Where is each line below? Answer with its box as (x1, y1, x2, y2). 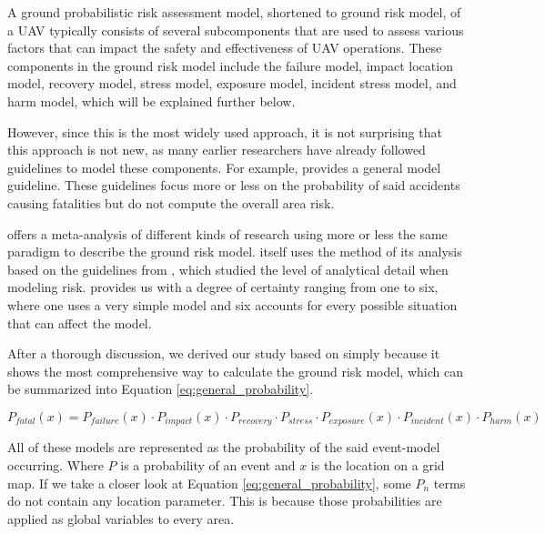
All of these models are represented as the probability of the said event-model (7, 438, 440, 457)
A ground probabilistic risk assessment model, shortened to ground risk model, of (7, 3, 461, 21)
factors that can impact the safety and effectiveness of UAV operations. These (7, 38, 442, 57)
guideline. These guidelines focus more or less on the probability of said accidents (7, 176, 460, 195)
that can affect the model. (7, 313, 152, 332)
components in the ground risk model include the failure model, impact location (7, 55, 453, 75)
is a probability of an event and (120, 455, 296, 474)
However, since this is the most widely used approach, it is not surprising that (7, 122, 442, 141)
